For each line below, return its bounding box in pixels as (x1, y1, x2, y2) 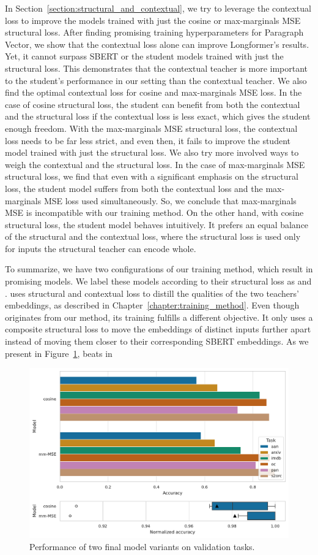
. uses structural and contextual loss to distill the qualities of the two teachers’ (5, 286, 299, 299)
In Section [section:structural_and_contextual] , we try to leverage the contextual (5, 2, 311, 14)
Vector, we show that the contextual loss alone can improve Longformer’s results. (5, 37, 309, 50)
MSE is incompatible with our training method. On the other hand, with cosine (5, 206, 304, 219)
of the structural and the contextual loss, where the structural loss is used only (5, 230, 301, 243)
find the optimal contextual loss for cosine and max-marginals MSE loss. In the (5, 86, 302, 99)
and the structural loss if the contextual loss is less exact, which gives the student (5, 110, 311, 123)
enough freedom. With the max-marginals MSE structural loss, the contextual (5, 121, 298, 134)
